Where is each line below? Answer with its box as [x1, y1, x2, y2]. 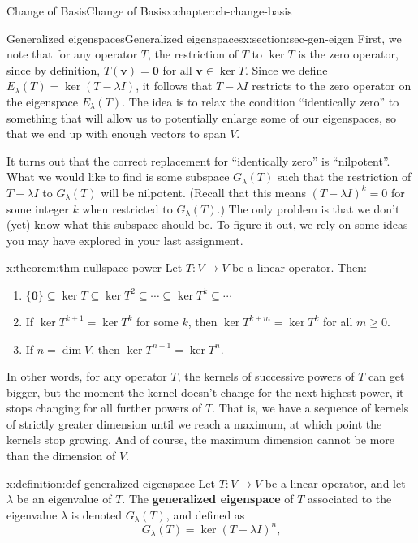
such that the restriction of [277, 168, 412, 185]
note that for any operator [6, 45, 138, 62]
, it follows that [136, 77, 213, 94]
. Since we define [244, 61, 328, 78]
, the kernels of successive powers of [177, 368, 355, 385]
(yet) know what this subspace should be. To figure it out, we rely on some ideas [6, 216, 408, 233]
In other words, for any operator [6, 368, 167, 385]
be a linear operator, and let [265, 474, 406, 491]
